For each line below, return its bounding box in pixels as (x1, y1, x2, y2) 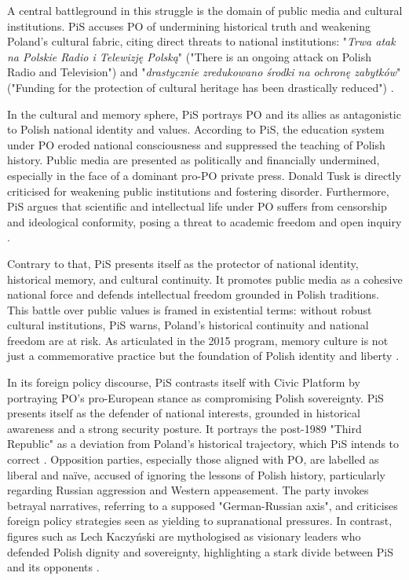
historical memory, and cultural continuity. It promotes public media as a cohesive (7, 270, 403, 287)
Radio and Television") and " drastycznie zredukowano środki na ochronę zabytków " (7, 64, 401, 80)
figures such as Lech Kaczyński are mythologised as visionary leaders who (7, 528, 361, 544)
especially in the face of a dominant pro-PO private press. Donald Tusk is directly (7, 167, 401, 183)
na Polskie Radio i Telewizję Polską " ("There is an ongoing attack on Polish (7, 48, 371, 64)
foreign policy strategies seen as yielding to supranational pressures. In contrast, (7, 512, 393, 529)
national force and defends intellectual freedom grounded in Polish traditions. (7, 286, 379, 303)
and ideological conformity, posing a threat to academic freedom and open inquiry (7, 213, 402, 229)
